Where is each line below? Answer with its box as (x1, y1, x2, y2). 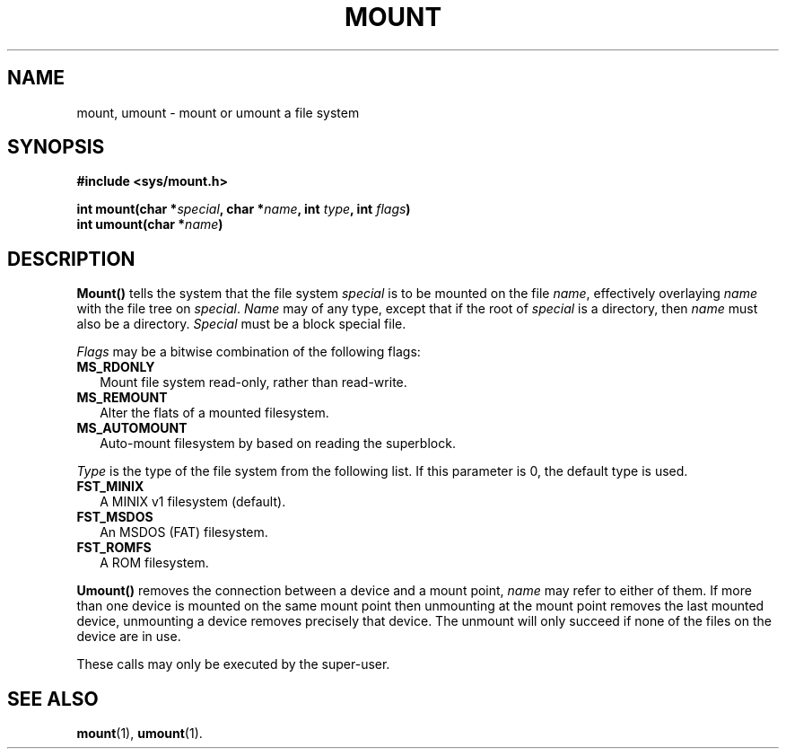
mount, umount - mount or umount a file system (76, 104, 360, 120)
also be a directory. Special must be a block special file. (76, 316, 406, 332)
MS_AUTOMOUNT (76, 420, 188, 436)
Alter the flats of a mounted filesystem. (100, 405, 329, 421)
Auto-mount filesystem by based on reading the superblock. (100, 435, 456, 452)
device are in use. (76, 629, 181, 645)
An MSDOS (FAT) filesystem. (100, 524, 268, 541)
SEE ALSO (7, 687, 99, 710)
